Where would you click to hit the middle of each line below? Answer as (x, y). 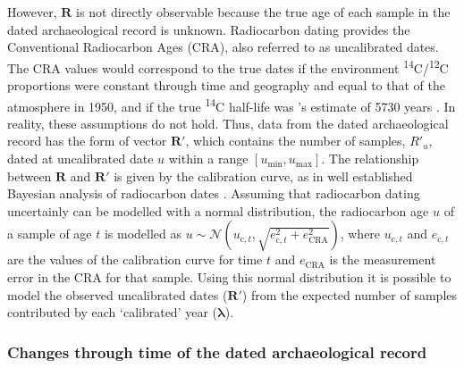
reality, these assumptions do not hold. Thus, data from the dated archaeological (228, 123)
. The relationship (370, 159)
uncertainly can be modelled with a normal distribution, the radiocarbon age (218, 210)
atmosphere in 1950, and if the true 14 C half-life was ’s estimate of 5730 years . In (232, 105)
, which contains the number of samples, (295, 141)
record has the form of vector (87, 141)
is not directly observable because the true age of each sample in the (263, 12)
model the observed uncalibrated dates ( (118, 294)
